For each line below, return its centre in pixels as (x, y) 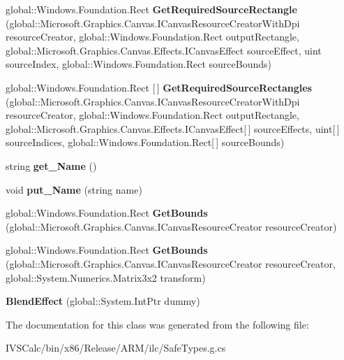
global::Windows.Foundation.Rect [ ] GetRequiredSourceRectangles (159, 87)
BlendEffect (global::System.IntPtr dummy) (103, 301)
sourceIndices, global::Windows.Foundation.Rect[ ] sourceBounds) (145, 142)
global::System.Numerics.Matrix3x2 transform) (106, 277)
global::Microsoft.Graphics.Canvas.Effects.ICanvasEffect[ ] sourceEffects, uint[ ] (173, 128)
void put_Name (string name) (74, 189)
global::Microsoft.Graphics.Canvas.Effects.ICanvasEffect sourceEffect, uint (164, 50)
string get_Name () (51, 165)
